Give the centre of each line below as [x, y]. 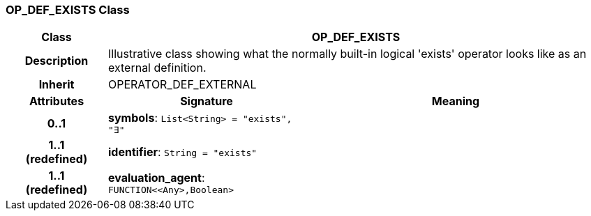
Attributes [57, 101]
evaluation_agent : [156, 177]
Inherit [57, 85]
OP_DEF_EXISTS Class [68, 10]
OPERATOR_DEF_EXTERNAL [182, 85]
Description [57, 61]
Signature [207, 101]
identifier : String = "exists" [182, 152]
